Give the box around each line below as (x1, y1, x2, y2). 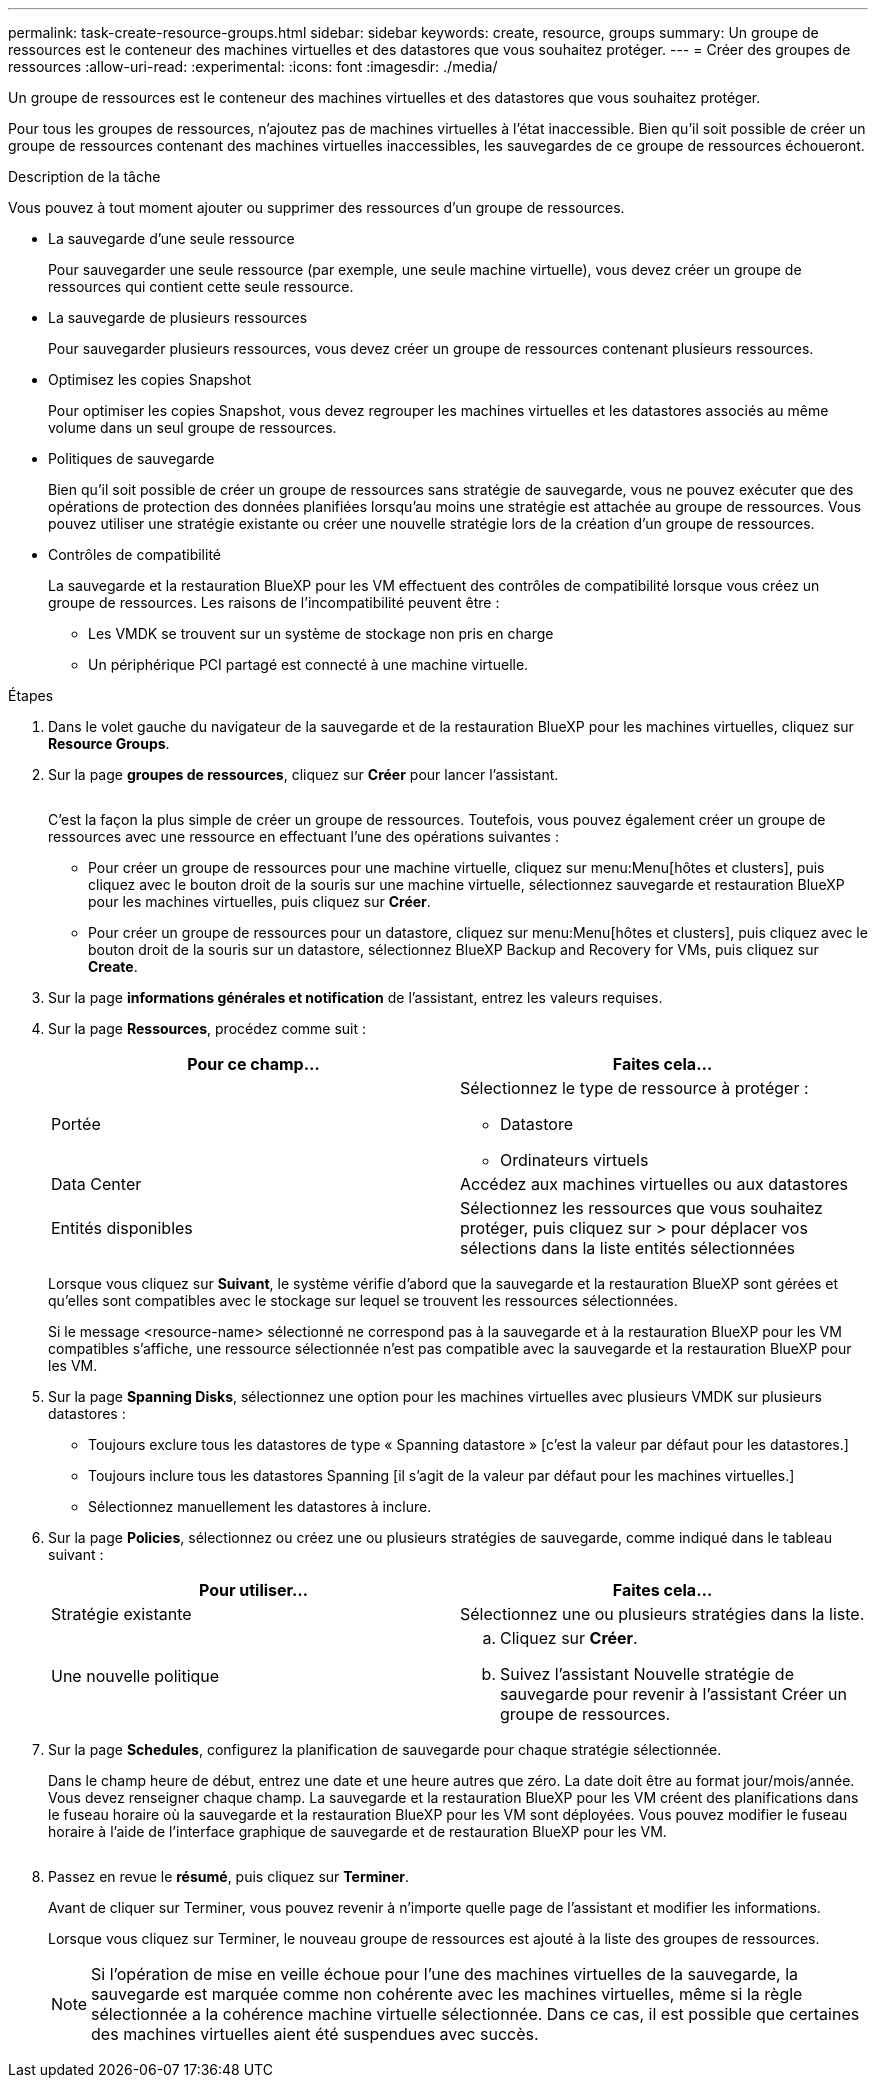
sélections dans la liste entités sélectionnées (460, 1238, 795, 1258)
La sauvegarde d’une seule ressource (48, 230, 295, 247)
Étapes (8, 687, 54, 704)
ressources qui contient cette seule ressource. (48, 278, 354, 295)
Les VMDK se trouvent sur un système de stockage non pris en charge (88, 625, 554, 642)
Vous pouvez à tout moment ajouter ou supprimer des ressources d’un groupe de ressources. (8, 199, 625, 216)
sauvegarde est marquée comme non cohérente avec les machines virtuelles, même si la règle (91, 1984, 803, 2004)
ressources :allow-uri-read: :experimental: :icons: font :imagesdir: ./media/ (8, 58, 498, 75)
